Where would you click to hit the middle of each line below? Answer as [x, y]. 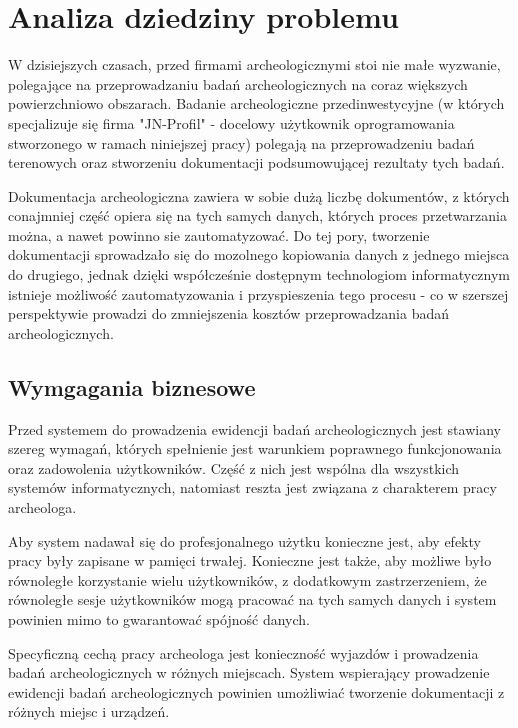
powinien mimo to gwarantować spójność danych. [159, 618]
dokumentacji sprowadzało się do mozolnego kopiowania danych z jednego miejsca [259, 254]
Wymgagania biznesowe [132, 386]
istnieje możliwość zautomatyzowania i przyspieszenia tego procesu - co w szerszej [258, 293]
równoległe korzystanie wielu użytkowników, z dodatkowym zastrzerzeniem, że [247, 579]
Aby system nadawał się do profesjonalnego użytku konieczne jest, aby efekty [244, 540]
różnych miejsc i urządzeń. [89, 711]
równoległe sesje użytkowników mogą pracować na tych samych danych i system [252, 599]
